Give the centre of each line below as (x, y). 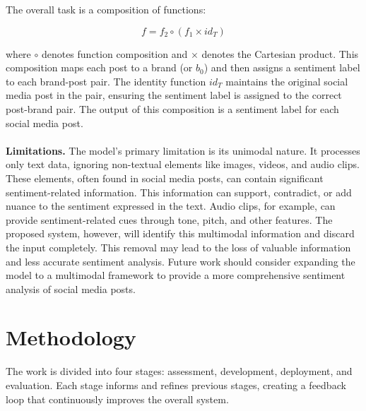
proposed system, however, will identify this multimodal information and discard (180, 233)
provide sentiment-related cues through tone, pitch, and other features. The (169, 219)
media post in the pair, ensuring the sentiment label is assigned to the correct (174, 95)
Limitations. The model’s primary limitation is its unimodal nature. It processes (183, 150)
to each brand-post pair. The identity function (106, 81)
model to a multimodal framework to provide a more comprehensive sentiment (176, 275)
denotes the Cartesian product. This (280, 53)
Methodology (71, 337)
